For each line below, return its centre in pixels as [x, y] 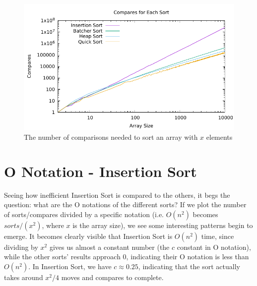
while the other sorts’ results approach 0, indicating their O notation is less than [127, 257]
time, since [218, 236]
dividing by [21, 247]
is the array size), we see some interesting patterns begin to [163, 225]
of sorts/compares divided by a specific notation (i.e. [84, 214]
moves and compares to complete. [112, 277]
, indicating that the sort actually [189, 266]
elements [219, 137]
